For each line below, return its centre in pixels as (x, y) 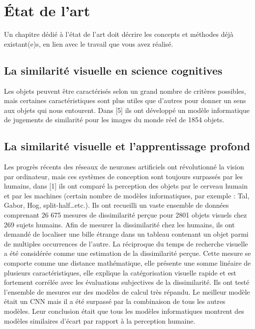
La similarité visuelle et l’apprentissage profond (127, 146)
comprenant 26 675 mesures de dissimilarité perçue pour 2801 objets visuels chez (126, 215)
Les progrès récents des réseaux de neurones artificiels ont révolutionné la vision (124, 167)
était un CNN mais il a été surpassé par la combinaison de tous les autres (115, 301)
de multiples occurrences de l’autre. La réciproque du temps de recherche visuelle (126, 243)
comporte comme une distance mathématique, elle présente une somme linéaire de (127, 263)
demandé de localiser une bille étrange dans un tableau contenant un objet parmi (126, 234)
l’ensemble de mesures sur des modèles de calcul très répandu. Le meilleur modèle (127, 291)
